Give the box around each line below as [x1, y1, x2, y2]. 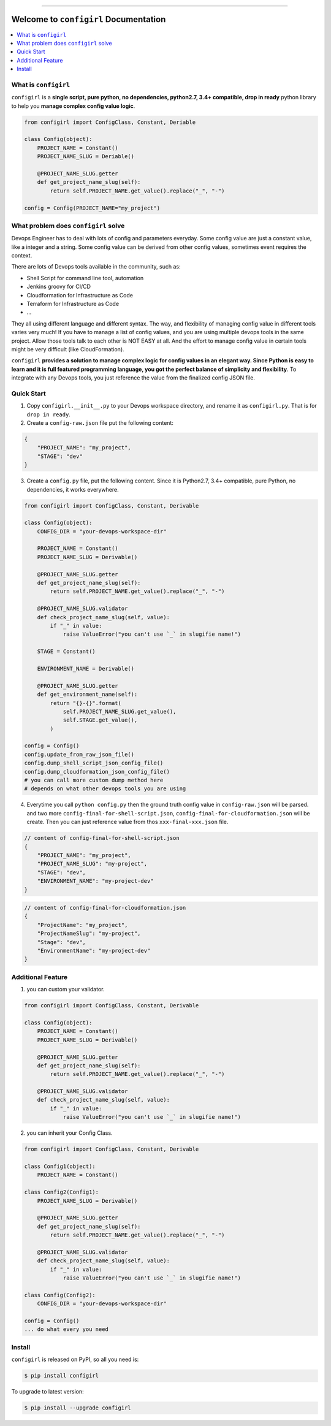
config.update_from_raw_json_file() [24, 751, 135, 758]
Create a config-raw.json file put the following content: [26, 419, 174, 427]
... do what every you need [24, 1326, 108, 1333]
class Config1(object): [24, 1162, 96, 1170]
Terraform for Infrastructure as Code [26, 300, 120, 307]
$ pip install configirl [24, 1372, 99, 1379]
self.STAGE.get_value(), [63, 717, 138, 723]
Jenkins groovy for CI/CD [26, 283, 91, 291]
